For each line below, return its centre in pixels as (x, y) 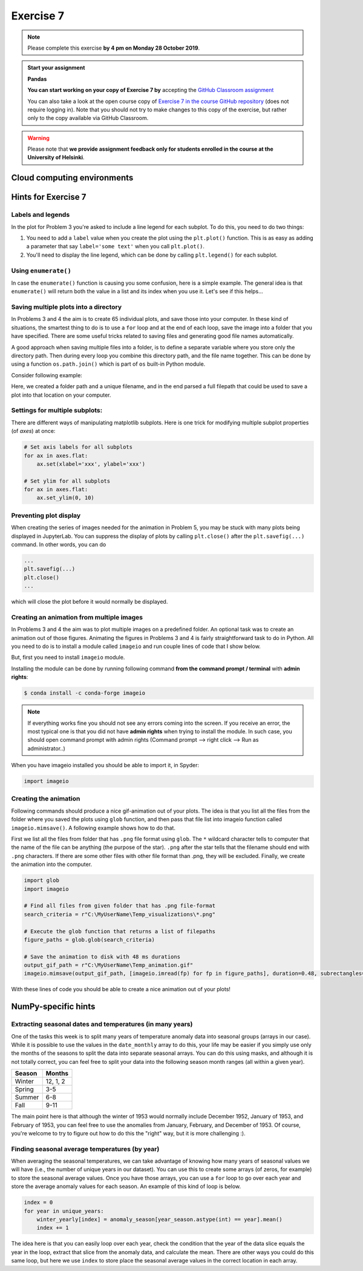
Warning (38, 138)
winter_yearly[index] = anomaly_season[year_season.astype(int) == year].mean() (159, 1220)
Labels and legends (41, 215)
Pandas (37, 79)
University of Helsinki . (56, 157)
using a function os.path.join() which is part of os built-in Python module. (108, 364)
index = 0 (38, 1203)
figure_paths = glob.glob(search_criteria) (90, 939)
